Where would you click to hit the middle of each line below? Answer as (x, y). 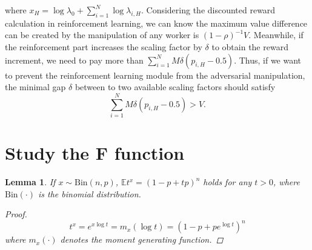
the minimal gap (35, 87)
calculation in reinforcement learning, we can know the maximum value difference (156, 23)
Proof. (16, 214)
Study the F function (95, 153)
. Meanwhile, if (276, 35)
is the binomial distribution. (90, 193)
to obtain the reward (250, 46)
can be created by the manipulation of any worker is (102, 35)
